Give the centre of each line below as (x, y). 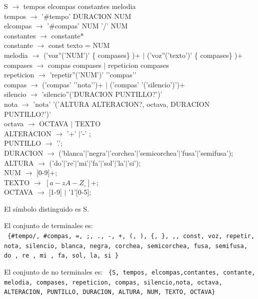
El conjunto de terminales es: (48, 225)
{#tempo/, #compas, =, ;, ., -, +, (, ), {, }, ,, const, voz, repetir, (131, 236)
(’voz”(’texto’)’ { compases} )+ (195, 55)
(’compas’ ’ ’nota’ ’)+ (73, 84)
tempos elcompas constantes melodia (79, 6)
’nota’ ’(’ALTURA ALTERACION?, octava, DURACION (121, 104)
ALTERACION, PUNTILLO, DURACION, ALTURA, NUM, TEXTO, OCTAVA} (110, 292)
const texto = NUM (79, 45)
